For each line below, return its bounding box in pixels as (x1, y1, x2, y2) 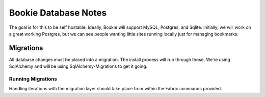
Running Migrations (9, 76, 57, 82)
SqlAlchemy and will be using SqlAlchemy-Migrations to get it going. (9, 63, 148, 69)
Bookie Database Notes (9, 7, 107, 18)
